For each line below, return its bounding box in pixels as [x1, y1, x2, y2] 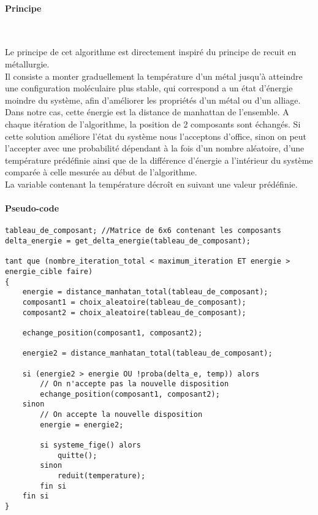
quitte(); [57, 451, 97, 460]
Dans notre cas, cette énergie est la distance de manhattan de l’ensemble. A [5, 105, 289, 118]
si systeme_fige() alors [40, 441, 141, 450]
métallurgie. [5, 57, 50, 70]
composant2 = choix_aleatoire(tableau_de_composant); [22, 308, 246, 317]
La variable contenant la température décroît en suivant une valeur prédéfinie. [5, 177, 298, 190]
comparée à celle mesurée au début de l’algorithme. [5, 166, 197, 178]
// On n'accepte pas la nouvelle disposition [40, 380, 229, 389]
